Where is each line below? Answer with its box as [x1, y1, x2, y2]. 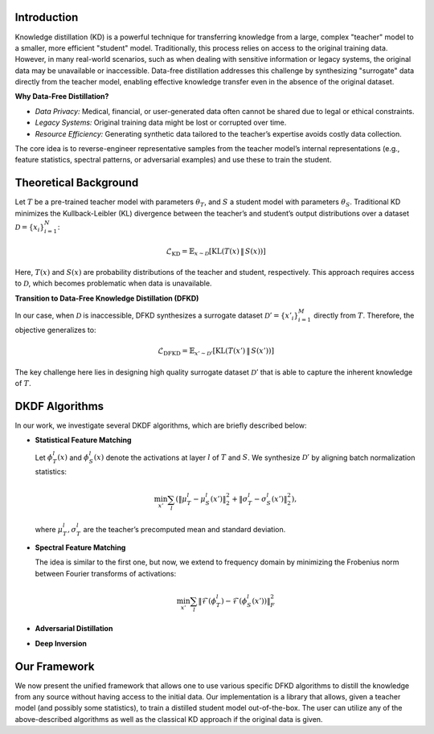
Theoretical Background [14, 176, 139, 190]
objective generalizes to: [14, 325, 96, 334]
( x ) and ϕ [57, 453, 90, 462]
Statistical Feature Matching [35, 435, 132, 445]
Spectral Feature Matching [35, 543, 126, 552]
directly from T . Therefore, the [313, 310, 415, 321]
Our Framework [14, 659, 96, 673]
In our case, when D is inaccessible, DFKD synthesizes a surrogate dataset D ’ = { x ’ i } [14, 310, 299, 322]
